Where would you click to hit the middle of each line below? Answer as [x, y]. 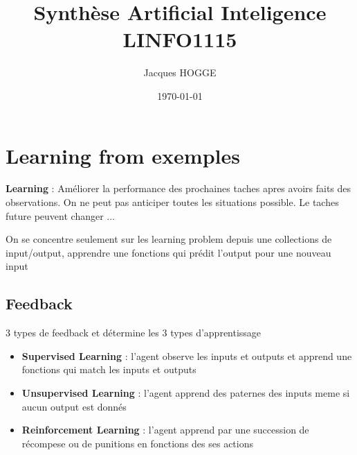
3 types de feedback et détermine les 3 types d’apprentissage [134, 333]
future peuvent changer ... [60, 215]
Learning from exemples [123, 155]
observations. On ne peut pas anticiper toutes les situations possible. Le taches [172, 202]
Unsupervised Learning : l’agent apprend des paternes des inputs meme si [186, 392]
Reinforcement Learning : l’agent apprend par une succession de [165, 430]
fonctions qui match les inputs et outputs [109, 369]
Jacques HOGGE [180, 72]
